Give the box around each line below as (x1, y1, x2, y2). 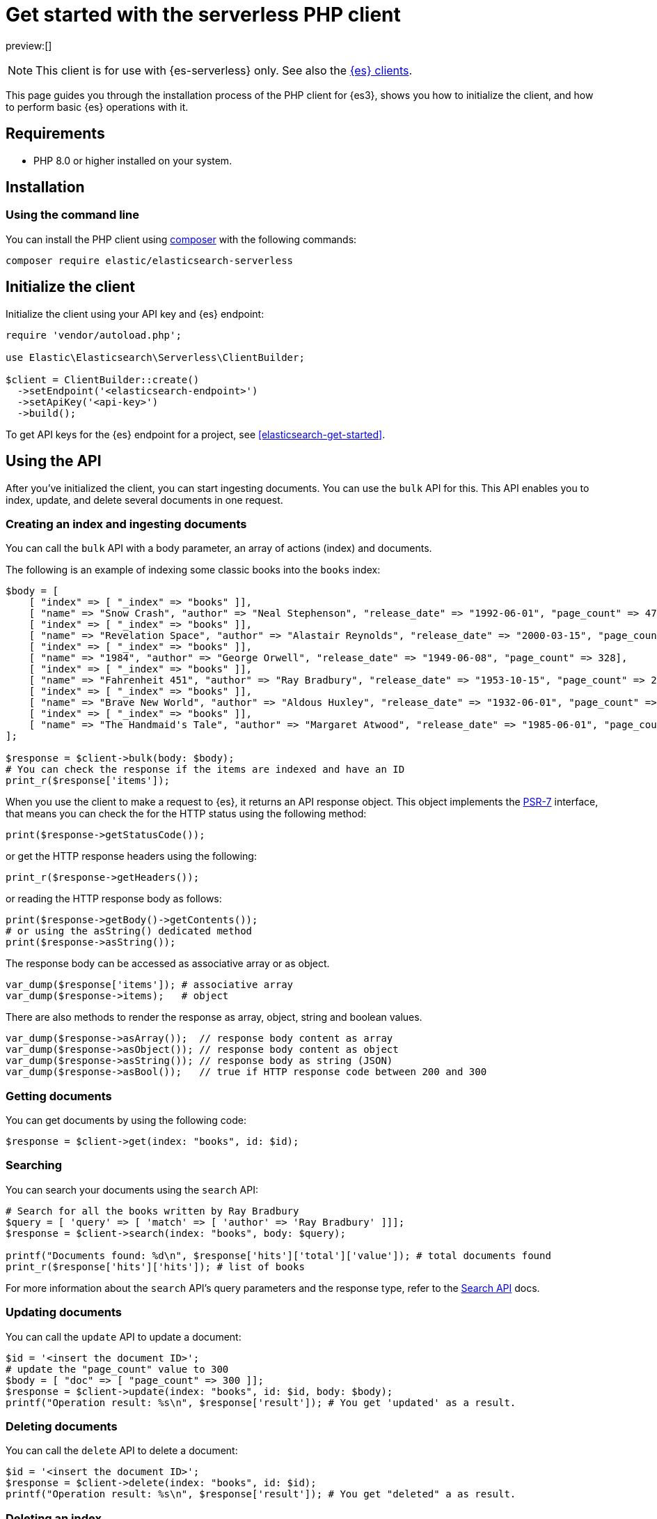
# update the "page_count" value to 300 (6, 1363, 229, 1375)
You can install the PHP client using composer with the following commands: (6, 233, 357, 245)
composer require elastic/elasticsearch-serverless (6, 254, 294, 266)
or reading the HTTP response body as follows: (6, 893, 222, 905)
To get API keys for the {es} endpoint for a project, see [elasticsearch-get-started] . (6, 428, 386, 440)
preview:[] (6, 39, 52, 52)
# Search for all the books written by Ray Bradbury (6, 1205, 299, 1217)
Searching (6, 1158, 63, 1173)
